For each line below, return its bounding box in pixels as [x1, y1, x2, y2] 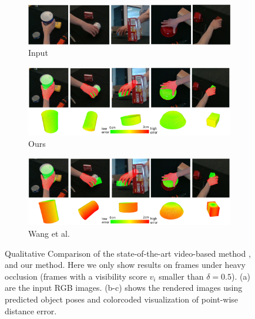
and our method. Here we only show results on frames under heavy [5, 258, 246, 271]
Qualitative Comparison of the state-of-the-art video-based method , [5, 247, 251, 259]
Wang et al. [28, 227, 70, 239]
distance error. [5, 304, 57, 317]
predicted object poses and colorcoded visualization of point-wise [5, 293, 239, 305]
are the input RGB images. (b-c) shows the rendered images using [5, 281, 243, 294]
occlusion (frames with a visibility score [5, 270, 147, 282]
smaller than [159, 270, 204, 282]
